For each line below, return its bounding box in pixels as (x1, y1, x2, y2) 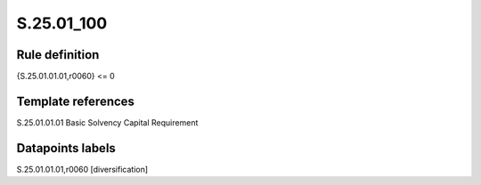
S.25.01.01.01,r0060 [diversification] (16, 164, 149, 174)
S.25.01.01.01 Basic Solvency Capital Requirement (16, 117, 199, 128)
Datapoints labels (16, 141, 116, 156)
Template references (16, 93, 135, 109)
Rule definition (16, 47, 100, 62)
